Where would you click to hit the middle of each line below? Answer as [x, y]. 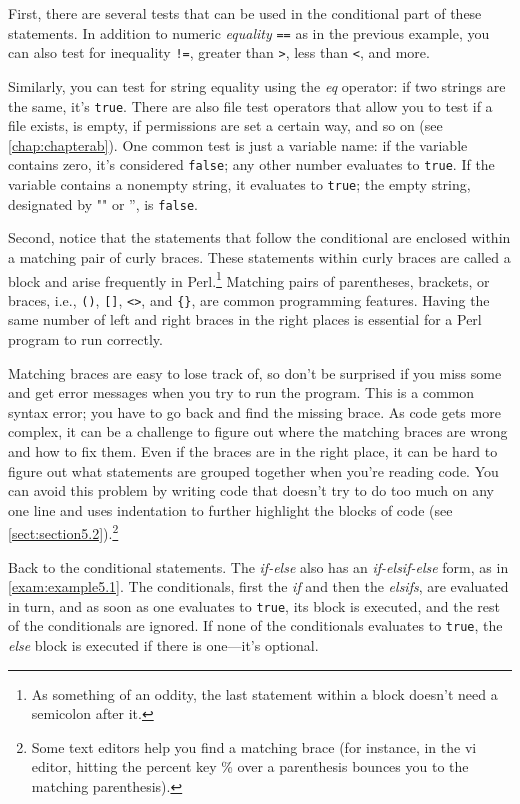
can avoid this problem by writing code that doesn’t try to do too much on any [251, 490]
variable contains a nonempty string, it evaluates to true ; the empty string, [239, 184]
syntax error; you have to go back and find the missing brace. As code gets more [254, 411]
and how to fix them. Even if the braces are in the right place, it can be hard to [253, 450]
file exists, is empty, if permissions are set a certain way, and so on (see [225, 125]
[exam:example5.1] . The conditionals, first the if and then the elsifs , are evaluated [258, 586]
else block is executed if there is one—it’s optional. [163, 645]
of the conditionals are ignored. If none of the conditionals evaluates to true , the [255, 625]
